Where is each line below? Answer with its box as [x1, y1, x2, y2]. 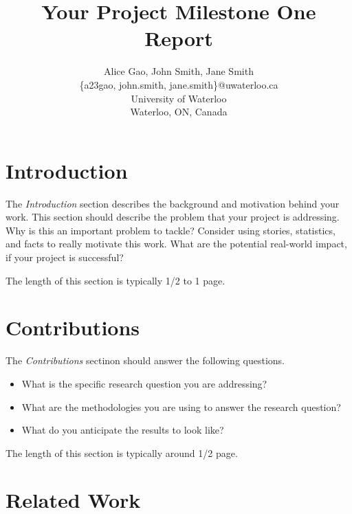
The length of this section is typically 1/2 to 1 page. [5, 273, 225, 287]
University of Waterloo [131, 91, 227, 105]
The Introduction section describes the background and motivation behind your [5, 196, 340, 210]
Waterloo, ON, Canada [130, 104, 228, 119]
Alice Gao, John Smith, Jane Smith [104, 64, 254, 78]
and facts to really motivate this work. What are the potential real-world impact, [5, 236, 347, 251]
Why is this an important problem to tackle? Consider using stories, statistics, [5, 223, 335, 237]
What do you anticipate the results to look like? [21, 423, 224, 437]
